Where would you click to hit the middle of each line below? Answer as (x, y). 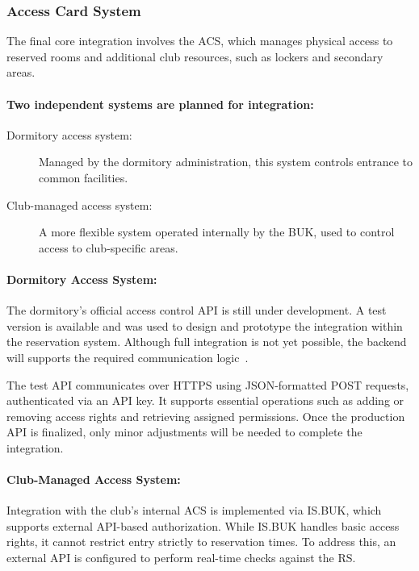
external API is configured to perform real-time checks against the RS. (181, 558)
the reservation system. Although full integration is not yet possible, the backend (207, 342)
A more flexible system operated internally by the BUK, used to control (217, 232)
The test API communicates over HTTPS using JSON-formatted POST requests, (208, 384)
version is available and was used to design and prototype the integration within (205, 325)
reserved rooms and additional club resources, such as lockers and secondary (195, 56)
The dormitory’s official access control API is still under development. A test (197, 310)
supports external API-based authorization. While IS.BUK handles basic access (203, 525)
